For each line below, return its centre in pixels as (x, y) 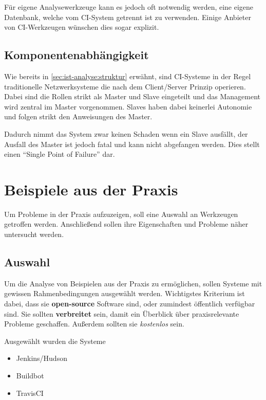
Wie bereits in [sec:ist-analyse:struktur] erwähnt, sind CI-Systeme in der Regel (128, 76)
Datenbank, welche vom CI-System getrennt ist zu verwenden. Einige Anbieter (128, 17)
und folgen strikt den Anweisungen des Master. (78, 116)
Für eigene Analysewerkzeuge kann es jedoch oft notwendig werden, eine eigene (129, 7)
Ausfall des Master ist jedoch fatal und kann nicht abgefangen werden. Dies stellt (132, 144)
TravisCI (30, 393)
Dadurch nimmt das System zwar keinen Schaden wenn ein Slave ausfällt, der (126, 133)
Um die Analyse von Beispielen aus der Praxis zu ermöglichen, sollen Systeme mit (133, 283)
